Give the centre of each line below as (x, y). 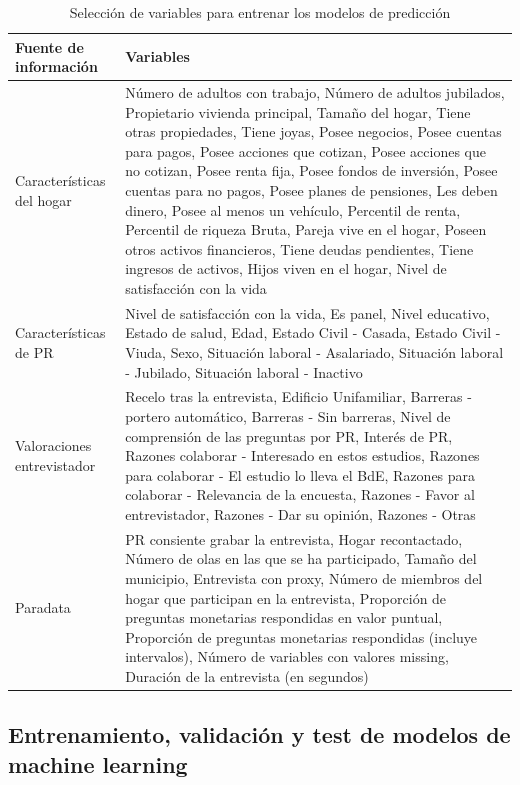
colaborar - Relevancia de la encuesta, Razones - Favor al (300, 494)
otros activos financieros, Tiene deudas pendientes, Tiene (299, 248)
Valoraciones (53, 445)
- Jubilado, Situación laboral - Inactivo (244, 371)
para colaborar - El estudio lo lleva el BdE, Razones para (300, 474)
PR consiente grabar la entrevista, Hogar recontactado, (294, 538)
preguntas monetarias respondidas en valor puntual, (284, 617)
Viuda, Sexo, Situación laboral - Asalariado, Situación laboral (314, 352)
